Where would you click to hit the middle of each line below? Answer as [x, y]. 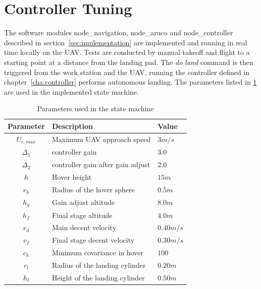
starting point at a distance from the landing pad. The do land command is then [129, 62]
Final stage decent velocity [93, 240]
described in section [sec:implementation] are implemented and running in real [126, 42]
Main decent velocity [84, 227]
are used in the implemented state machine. [71, 91]
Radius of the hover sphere [93, 189]
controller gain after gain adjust [101, 164]
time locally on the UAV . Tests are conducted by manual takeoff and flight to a [127, 52]
